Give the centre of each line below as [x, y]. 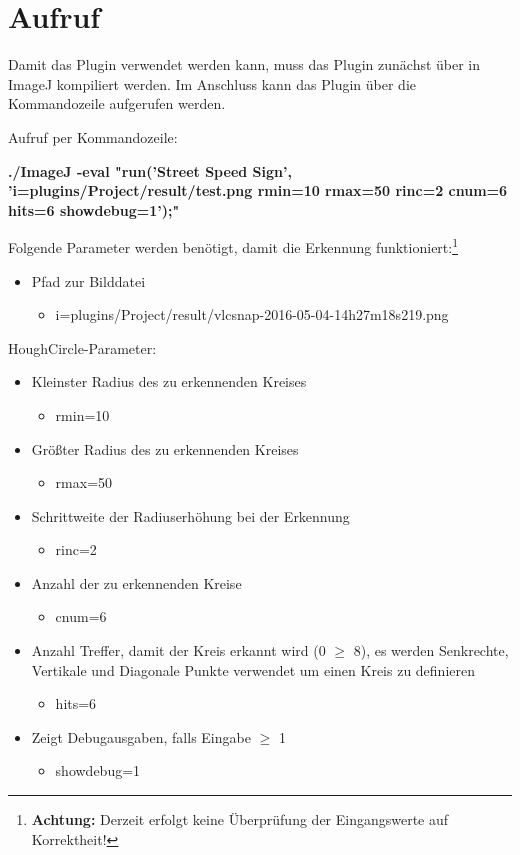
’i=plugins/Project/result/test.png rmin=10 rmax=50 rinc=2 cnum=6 [258, 190]
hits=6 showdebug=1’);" [94, 209]
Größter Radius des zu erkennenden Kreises [165, 448]
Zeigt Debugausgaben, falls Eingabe [141, 736]
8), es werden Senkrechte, [431, 650]
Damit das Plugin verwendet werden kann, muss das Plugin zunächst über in [244, 64]
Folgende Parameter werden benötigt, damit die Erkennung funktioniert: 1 [233, 245]
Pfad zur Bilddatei [88, 280]
